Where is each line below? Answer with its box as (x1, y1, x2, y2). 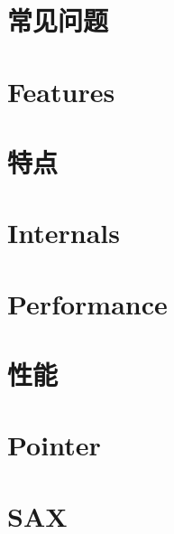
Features (7, 72, 115, 109)
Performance (7, 285, 168, 322)
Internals (7, 214, 120, 251)
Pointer (7, 426, 101, 464)
